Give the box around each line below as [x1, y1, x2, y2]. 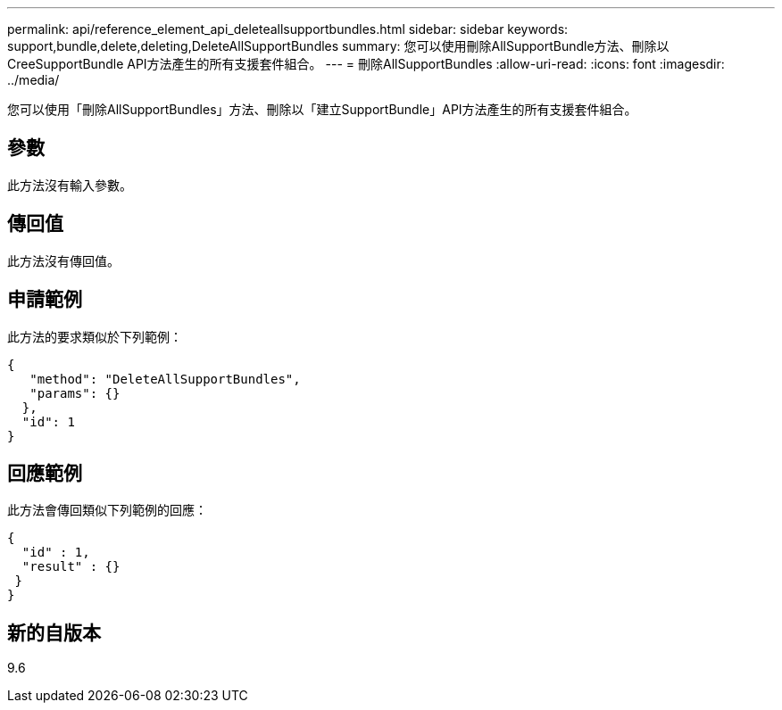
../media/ [7, 72, 60, 87]
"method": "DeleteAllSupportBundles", [29, 371, 301, 386]
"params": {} [29, 385, 121, 400]
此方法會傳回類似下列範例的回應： [7, 502, 207, 518]
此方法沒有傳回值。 [7, 252, 120, 268]
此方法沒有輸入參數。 [7, 177, 132, 193]
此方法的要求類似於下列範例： [7, 328, 182, 344]
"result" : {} [21, 559, 121, 574]
